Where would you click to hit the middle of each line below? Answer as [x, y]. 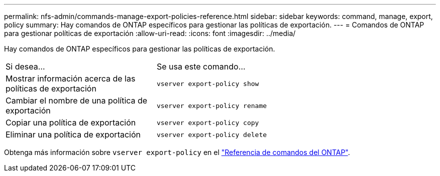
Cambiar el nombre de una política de [77, 100]
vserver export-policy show [208, 83]
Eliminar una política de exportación [73, 134]
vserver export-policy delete [212, 134]
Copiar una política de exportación [71, 122]
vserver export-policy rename [212, 105]
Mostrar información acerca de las [71, 78]
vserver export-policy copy [208, 122]
